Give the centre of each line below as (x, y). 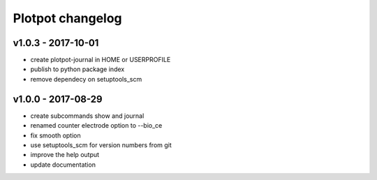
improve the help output (65, 155)
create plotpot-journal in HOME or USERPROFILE (101, 60)
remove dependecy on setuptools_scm (86, 79)
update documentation (63, 165)
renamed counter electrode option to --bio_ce (96, 126)
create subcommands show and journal (87, 116)
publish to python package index (77, 69)
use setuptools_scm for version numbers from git (101, 145)
